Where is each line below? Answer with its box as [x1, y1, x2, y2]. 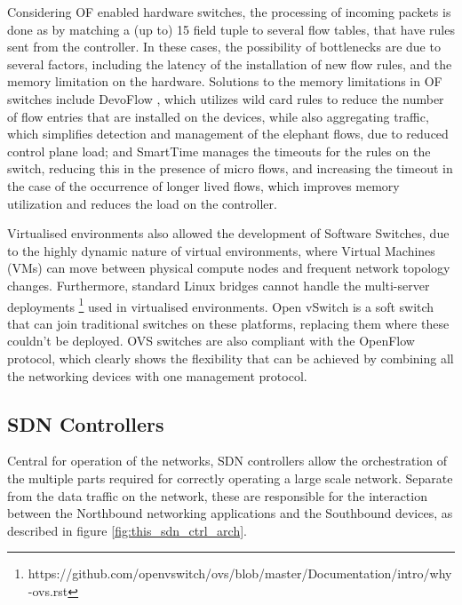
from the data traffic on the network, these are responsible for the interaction [7, 486, 427, 505]
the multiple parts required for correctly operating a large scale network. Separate [7, 468, 453, 487]
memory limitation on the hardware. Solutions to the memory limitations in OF [7, 72, 442, 91]
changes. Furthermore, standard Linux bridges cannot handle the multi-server [7, 275, 430, 294]
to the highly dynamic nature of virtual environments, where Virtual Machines [7, 241, 435, 259]
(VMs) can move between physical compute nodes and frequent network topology [7, 259, 450, 277]
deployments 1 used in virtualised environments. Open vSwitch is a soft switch [7, 294, 434, 315]
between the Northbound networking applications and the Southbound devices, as [7, 504, 453, 522]
